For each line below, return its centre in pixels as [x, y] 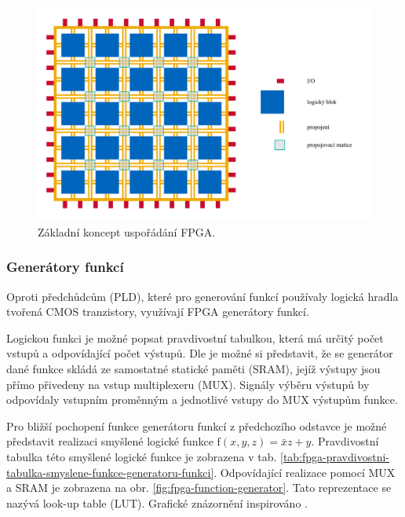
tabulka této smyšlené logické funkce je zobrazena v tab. [142, 457]
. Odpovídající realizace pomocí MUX [305, 472]
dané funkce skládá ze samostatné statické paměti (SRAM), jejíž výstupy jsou [193, 369]
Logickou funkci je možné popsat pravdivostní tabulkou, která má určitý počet [195, 337]
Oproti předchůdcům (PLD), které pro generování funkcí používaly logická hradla [202, 296]
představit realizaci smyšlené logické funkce [110, 441]
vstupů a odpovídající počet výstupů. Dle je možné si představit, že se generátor [200, 353]
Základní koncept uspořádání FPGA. [127, 231]
